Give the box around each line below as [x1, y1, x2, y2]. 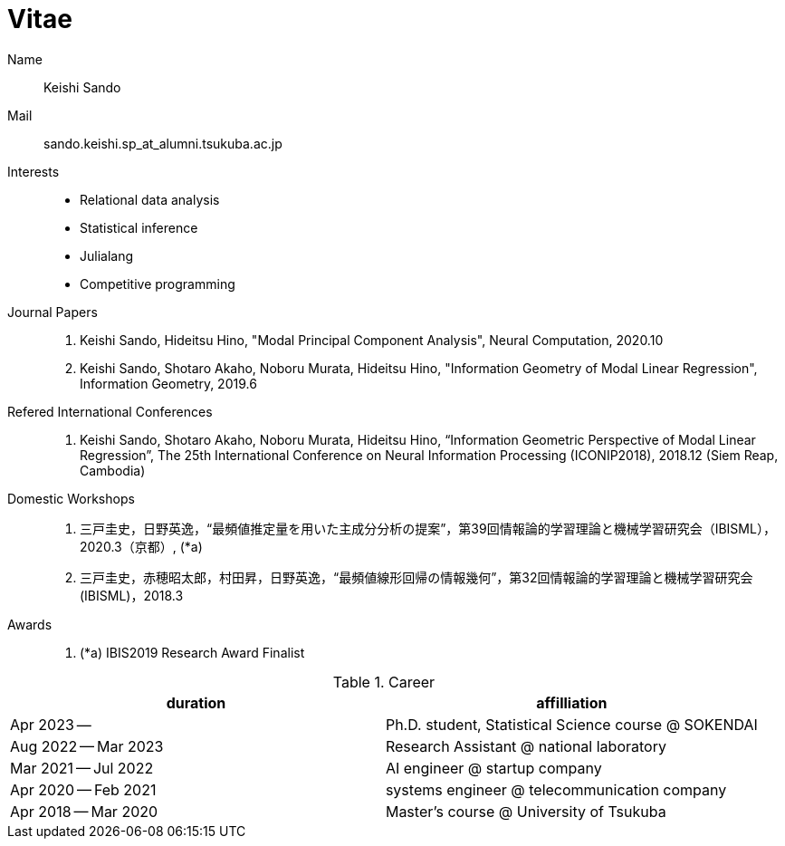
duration [166, 693, 226, 712]
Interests [7, 163, 60, 179]
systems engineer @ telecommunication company [385, 780, 727, 799]
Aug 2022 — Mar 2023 [10, 736, 164, 755]
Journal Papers [7, 303, 98, 320]
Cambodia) [80, 462, 146, 478]
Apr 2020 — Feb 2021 [10, 780, 157, 799]
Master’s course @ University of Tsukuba [385, 802, 666, 821]
